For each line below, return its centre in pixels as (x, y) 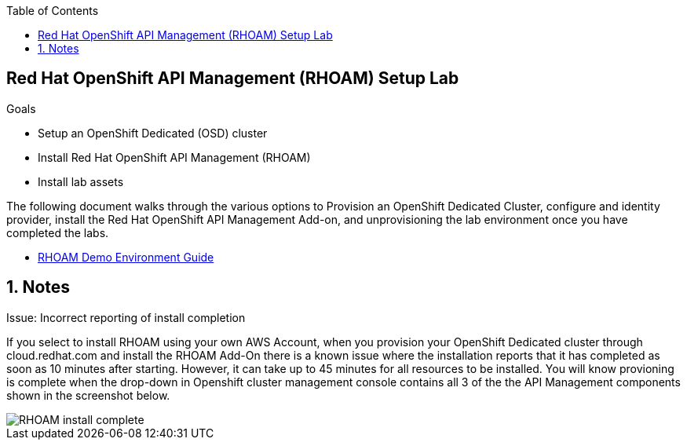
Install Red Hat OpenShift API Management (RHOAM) (174, 157)
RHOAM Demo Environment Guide (126, 257)
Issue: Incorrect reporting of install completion (126, 317)
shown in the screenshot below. (88, 395)
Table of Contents (53, 11)
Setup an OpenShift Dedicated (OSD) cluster (153, 133)
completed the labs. (58, 232)
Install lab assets (81, 181)
